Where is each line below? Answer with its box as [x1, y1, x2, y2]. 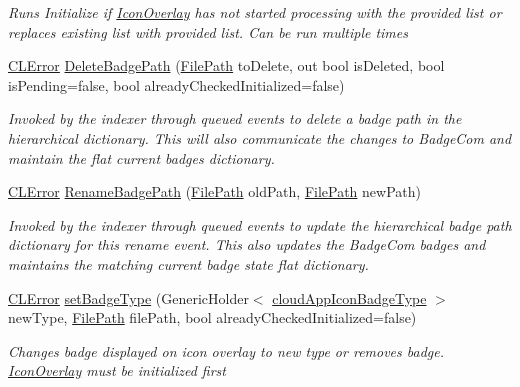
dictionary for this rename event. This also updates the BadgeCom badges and [8, 234, 486, 255]
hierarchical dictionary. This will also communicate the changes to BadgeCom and [8, 127, 512, 148]
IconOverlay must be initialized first [8, 360, 226, 381]
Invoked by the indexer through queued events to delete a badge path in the [8, 108, 462, 129]
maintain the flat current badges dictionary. [8, 147, 275, 168]
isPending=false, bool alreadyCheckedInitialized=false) [8, 74, 345, 95]
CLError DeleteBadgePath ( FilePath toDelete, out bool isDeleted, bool [8, 55, 445, 76]
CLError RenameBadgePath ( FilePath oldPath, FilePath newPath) [8, 181, 421, 202]
